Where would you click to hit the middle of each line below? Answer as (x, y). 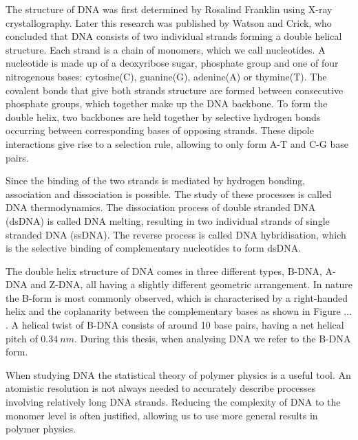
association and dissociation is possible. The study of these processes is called (169, 194)
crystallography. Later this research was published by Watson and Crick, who (169, 22)
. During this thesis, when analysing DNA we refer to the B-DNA (213, 338)
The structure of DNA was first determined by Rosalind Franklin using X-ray (169, 9)
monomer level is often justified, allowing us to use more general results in (162, 415)
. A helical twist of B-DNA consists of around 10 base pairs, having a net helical (175, 325)
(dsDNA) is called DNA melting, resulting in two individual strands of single (168, 220)
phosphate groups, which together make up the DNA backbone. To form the (167, 103)
